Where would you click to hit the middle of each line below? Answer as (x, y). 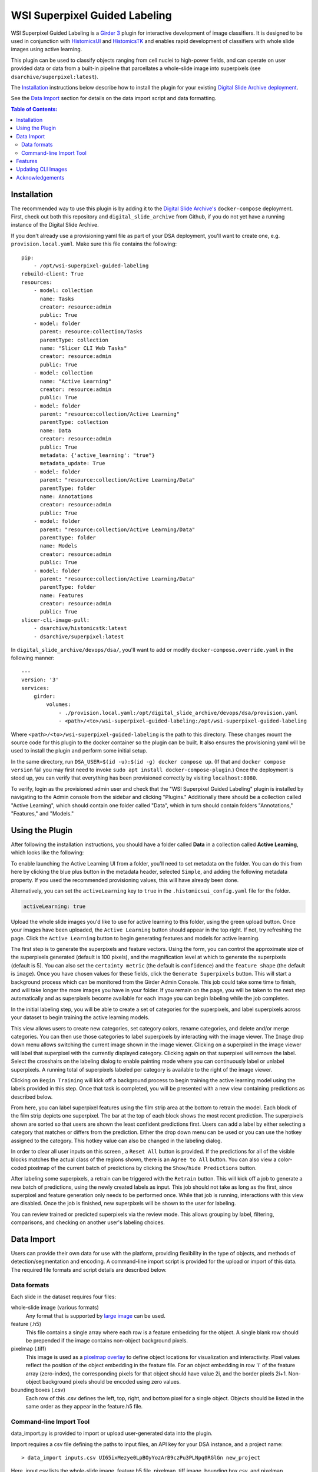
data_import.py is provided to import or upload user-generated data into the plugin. (112, 1433)
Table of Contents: (34, 109)
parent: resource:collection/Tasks (91, 332)
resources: (37, 282)
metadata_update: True (72, 463)
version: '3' (40, 680)
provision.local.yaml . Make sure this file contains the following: (94, 244)
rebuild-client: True (52, 274)
